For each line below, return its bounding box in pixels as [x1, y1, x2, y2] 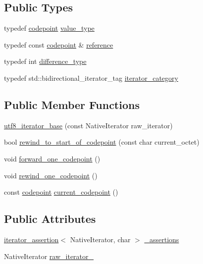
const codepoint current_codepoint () [4, 187, 118, 197]
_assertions [144, 234, 179, 244]
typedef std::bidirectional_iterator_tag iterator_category [4, 72, 178, 83]
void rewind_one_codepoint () [4, 170, 98, 180]
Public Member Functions [4, 97, 140, 112]
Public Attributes [4, 211, 96, 226]
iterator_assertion [4, 234, 59, 244]
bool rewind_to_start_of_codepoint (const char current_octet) [4, 137, 200, 147]
